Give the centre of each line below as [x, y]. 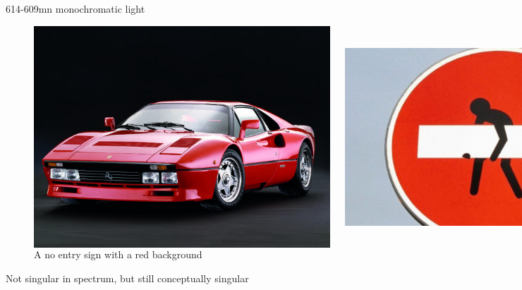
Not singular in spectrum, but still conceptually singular [127, 278]
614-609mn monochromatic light [75, 8]
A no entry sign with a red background [118, 254]
